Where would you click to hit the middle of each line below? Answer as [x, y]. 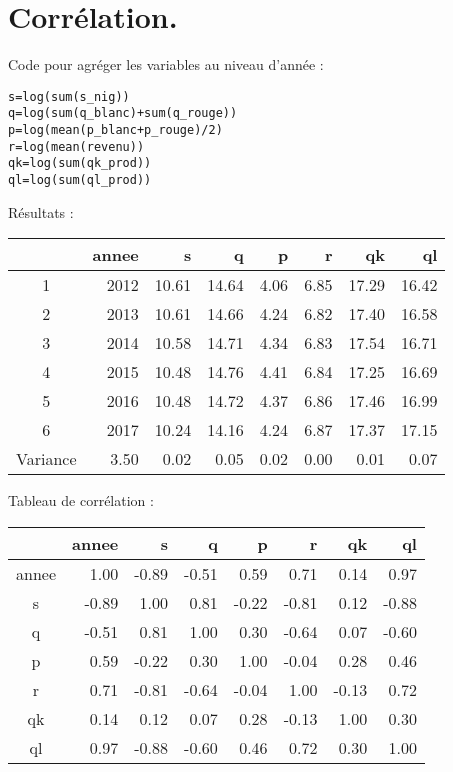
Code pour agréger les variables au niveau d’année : [166, 64]
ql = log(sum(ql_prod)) [80, 180]
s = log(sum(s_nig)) [69, 96]
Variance [46, 459]
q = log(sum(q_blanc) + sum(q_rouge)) [123, 113]
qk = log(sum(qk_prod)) [80, 163]
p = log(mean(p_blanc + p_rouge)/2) [115, 130]
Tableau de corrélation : [81, 500]
